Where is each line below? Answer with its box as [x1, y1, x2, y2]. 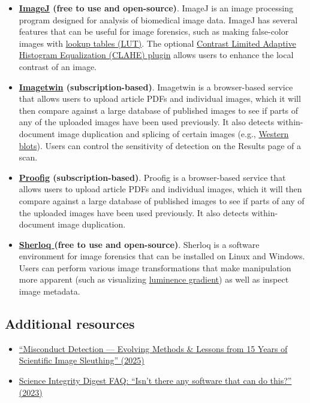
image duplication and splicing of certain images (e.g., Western [58, 127, 289, 140]
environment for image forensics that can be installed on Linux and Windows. [19, 250, 305, 262]
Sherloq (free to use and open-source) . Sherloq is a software [19, 238, 260, 250]
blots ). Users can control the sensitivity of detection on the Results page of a [19, 139, 301, 151]
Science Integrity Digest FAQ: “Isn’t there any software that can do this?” [19, 374, 292, 387]
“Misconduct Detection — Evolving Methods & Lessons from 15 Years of [19, 342, 288, 354]
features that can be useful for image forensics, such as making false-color [19, 25, 289, 38]
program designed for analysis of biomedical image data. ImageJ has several [19, 13, 298, 26]
